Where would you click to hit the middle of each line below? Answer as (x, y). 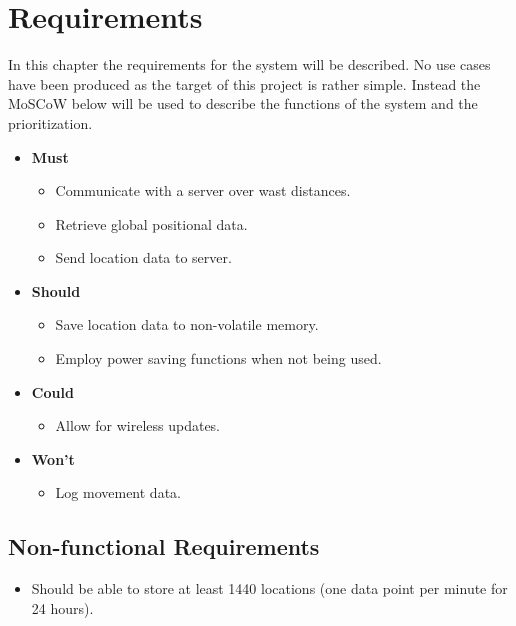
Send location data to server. (143, 257)
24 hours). (62, 607)
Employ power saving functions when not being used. (218, 358)
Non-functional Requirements (164, 546)
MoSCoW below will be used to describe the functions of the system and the (243, 103)
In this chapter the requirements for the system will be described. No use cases (249, 64)
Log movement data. (118, 492)
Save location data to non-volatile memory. (187, 324)
